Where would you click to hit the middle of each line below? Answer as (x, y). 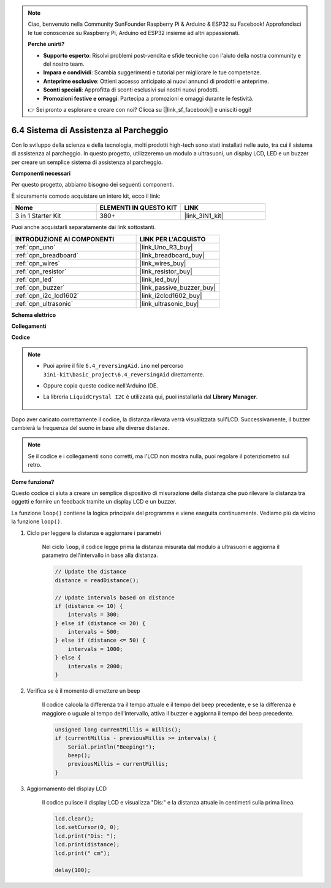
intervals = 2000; (95, 666)
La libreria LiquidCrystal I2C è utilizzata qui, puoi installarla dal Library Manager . (150, 397)
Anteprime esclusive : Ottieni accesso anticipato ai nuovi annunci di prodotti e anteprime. (156, 81)
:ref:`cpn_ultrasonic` (44, 303)
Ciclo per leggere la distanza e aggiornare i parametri (94, 533)
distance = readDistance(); (97, 580)
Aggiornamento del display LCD (67, 789)
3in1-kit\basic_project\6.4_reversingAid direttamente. (124, 374)
